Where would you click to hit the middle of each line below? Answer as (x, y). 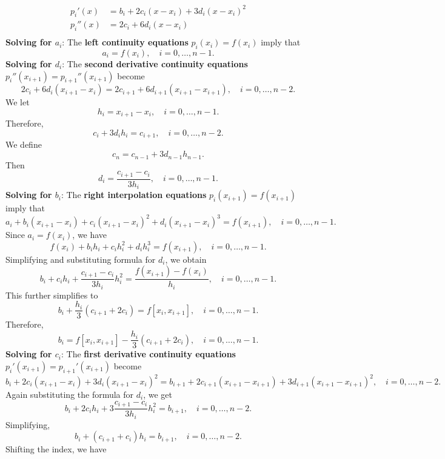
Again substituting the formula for (70, 395)
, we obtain (186, 259)
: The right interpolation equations (134, 195)
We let (18, 102)
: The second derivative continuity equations (155, 63)
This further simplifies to (52, 295)
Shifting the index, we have (56, 449)
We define (24, 144)
